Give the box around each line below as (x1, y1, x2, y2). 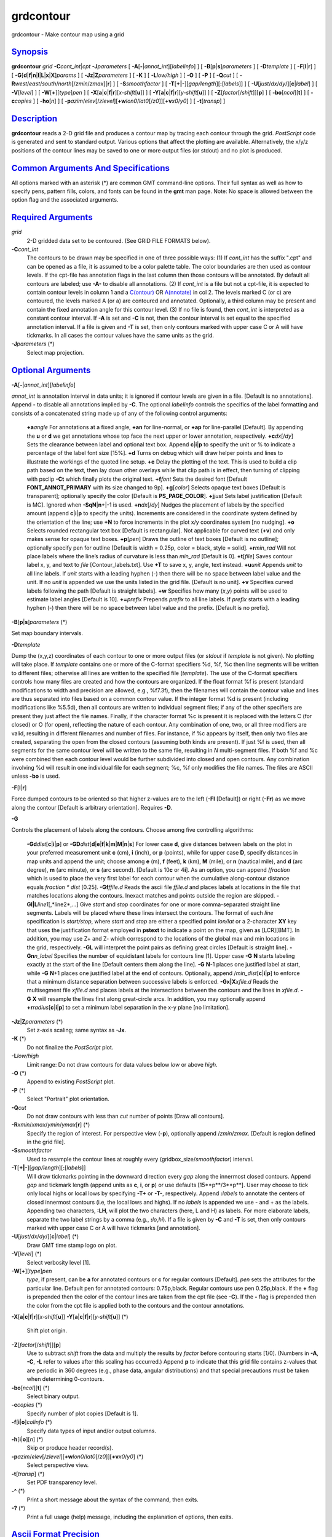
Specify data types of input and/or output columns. (26, 1427, 157, 1434)
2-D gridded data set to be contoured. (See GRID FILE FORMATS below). (26, 237, 211, 244)
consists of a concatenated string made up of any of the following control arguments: (11, 409, 227, 417)
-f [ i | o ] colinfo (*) (11, 1418, 52, 1426)
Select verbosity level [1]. (26, 1258, 91, 1266)
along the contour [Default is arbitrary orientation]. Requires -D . (11, 804, 173, 811)
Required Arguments (11, 212, 93, 223)
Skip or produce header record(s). (26, 1444, 114, 1452)
